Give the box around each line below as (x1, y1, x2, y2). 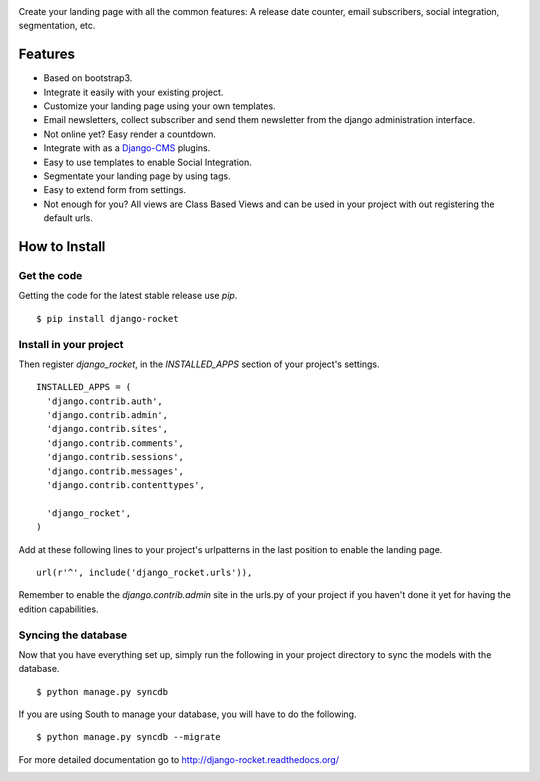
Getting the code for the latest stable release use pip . (18, 290, 238, 302)
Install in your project (18, 337, 124, 351)
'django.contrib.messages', (46, 465, 185, 477)
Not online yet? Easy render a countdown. (43, 128, 217, 140)
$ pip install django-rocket (36, 313, 179, 324)
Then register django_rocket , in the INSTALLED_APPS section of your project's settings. (18, 358, 380, 370)
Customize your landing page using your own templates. (43, 100, 276, 112)
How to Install (18, 238, 106, 255)
